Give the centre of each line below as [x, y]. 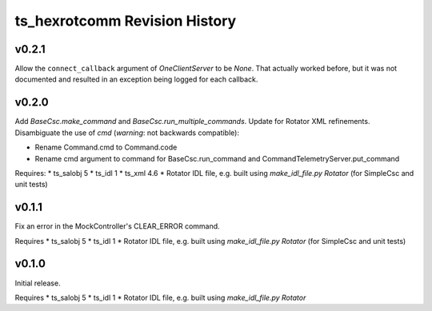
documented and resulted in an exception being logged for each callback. [136, 79]
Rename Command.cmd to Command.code [106, 147]
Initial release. [38, 283]
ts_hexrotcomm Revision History [126, 21]
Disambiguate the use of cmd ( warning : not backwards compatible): [127, 133]
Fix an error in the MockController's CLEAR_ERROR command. [117, 226]
